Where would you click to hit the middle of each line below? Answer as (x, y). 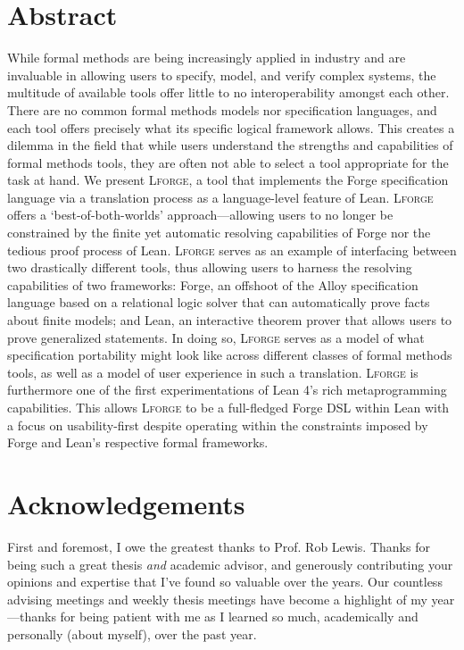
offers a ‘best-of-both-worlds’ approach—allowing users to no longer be (200, 215)
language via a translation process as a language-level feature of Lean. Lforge (220, 197)
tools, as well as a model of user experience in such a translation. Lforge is (213, 372)
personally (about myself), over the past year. (132, 633)
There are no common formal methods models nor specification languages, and (222, 109)
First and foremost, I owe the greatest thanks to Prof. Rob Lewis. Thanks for (219, 546)
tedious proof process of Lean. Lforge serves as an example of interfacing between (232, 250)
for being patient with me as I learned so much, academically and (239, 617)
